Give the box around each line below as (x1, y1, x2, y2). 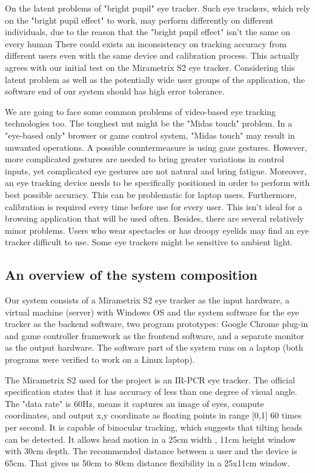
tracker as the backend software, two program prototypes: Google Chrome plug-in (5, 317, 308, 330)
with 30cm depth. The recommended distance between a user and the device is (5, 445, 297, 457)
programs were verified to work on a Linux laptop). (5, 353, 195, 366)
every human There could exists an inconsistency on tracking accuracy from (5, 37, 287, 50)
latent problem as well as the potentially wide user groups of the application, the (5, 73, 305, 85)
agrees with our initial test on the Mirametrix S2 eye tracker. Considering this (5, 61, 295, 73)
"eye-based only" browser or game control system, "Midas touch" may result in (5, 128, 295, 141)
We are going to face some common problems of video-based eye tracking (5, 105, 276, 117)
